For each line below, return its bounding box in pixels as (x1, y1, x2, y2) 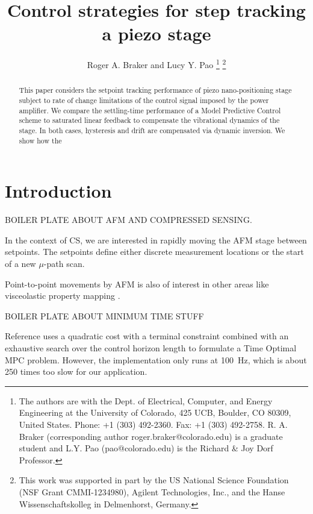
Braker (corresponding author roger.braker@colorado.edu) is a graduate (19, 430, 283, 442)
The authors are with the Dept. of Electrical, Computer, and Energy (19, 394, 273, 407)
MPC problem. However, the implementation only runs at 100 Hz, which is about (5, 353, 307, 366)
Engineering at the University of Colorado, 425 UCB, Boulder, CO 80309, (19, 406, 291, 419)
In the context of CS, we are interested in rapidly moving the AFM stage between (5, 233, 307, 246)
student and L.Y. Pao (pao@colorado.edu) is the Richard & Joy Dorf (19, 442, 273, 454)
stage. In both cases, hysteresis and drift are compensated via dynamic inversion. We (19, 125, 285, 135)
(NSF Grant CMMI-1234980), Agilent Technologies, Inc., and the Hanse (19, 485, 285, 498)
